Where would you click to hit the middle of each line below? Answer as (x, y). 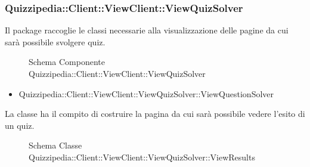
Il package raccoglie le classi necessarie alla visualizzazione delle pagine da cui (147, 30)
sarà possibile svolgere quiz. (55, 41)
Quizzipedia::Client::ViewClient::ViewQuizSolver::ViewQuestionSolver (146, 93)
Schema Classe (55, 145)
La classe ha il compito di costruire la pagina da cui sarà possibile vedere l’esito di (155, 114)
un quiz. (20, 125)
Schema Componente (67, 62)
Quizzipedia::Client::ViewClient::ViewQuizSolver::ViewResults (142, 157)
